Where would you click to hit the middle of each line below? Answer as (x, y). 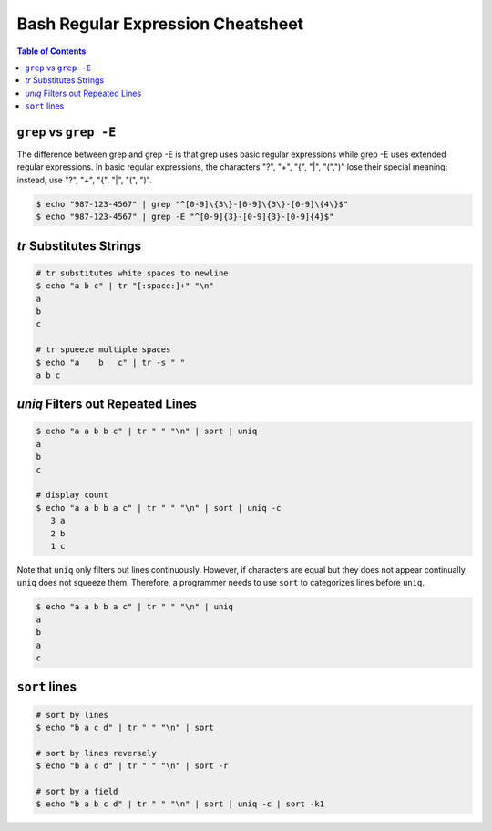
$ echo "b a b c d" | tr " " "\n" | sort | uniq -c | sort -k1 (180, 804)
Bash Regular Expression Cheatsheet (160, 24)
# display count (72, 495)
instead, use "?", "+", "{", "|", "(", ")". (84, 180)
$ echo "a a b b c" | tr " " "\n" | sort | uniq (147, 431)
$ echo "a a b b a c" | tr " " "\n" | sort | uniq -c (159, 508)
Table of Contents (51, 51)
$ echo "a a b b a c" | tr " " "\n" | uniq (135, 607)
